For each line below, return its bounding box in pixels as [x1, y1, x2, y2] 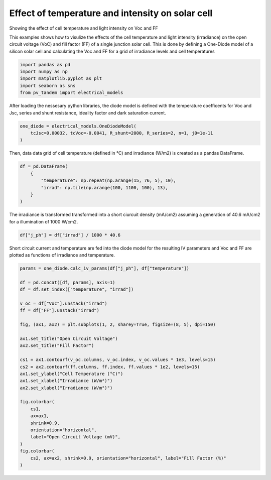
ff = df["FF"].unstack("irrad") [20, 308, 100, 313]
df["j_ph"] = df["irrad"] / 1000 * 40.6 [20, 232, 120, 238]
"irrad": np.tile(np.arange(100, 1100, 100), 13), [41, 185, 168, 190]
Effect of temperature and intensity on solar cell [9, 8, 213, 19]
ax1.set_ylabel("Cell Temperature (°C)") [20, 371, 123, 377]
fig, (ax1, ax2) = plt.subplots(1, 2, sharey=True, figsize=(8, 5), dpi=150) [20, 322, 216, 327]
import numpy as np [20, 69, 68, 75]
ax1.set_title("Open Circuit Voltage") [20, 335, 118, 341]
